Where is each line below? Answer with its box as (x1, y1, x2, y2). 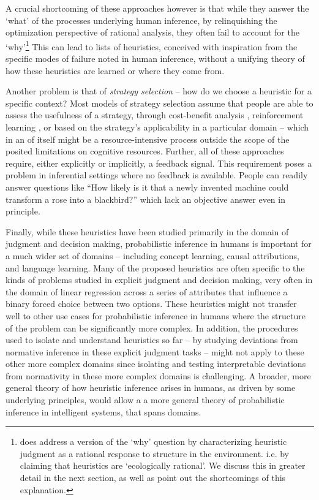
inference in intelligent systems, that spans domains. (6, 405, 201, 418)
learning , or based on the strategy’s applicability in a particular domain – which (6, 121, 309, 133)
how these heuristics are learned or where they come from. (6, 64, 225, 77)
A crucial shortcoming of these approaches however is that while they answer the (6, 2, 309, 14)
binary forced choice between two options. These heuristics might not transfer (6, 297, 297, 310)
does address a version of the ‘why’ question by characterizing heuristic (20, 435, 287, 448)
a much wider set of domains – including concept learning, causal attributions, (6, 249, 299, 262)
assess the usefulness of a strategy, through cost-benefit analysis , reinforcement (6, 108, 304, 121)
